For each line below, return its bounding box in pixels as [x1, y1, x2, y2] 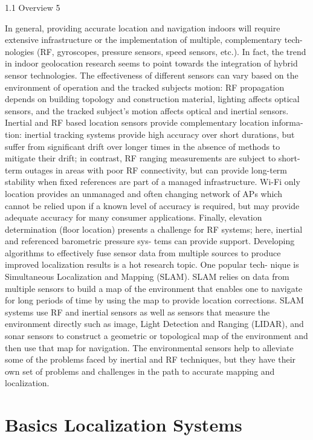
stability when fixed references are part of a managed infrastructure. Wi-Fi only [5, 175, 300, 188]
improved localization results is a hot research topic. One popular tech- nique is [5, 258, 299, 271]
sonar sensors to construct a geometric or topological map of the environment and [5, 329, 308, 342]
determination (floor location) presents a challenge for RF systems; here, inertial [5, 222, 303, 235]
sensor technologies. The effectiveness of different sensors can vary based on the [5, 68, 298, 81]
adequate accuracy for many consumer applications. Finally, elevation [5, 211, 262, 224]
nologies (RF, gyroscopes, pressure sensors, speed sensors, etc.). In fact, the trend [5, 45, 306, 57]
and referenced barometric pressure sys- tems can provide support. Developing [5, 235, 295, 247]
